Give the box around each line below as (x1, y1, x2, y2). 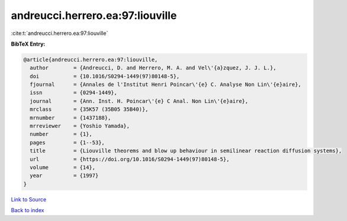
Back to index (11, 207, 44, 214)
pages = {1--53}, (30, 139, 105, 146)
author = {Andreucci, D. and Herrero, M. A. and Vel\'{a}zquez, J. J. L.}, (30, 65, 277, 71)
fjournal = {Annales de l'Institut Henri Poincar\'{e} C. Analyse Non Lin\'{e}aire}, (30, 81, 301, 88)
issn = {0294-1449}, (30, 89, 118, 96)
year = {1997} (30, 172, 99, 179)
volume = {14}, (30, 164, 96, 171)
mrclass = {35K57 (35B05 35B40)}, (30, 106, 149, 113)
